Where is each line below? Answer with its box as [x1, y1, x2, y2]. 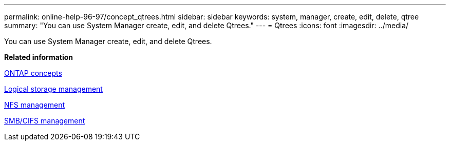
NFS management [4, 100, 65, 109]
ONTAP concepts [4, 69, 62, 77]
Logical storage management [4, 85, 103, 93]
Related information [4, 53, 73, 61]
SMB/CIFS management [4, 116, 85, 125]
